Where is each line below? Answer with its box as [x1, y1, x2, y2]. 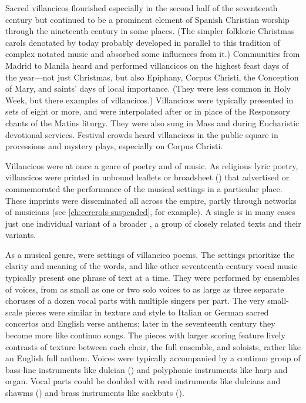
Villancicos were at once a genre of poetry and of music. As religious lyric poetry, [5, 159, 298, 172]
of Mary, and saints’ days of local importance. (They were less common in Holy [5, 82, 291, 95]
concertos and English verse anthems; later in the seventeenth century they [5, 317, 275, 330]
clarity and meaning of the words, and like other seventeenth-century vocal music [5, 260, 298, 272]
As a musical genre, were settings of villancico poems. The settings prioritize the [5, 248, 295, 260]
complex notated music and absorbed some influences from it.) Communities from [5, 48, 300, 60]
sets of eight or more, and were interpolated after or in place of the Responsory [5, 105, 290, 117]
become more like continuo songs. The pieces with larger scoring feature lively [5, 329, 285, 341]
